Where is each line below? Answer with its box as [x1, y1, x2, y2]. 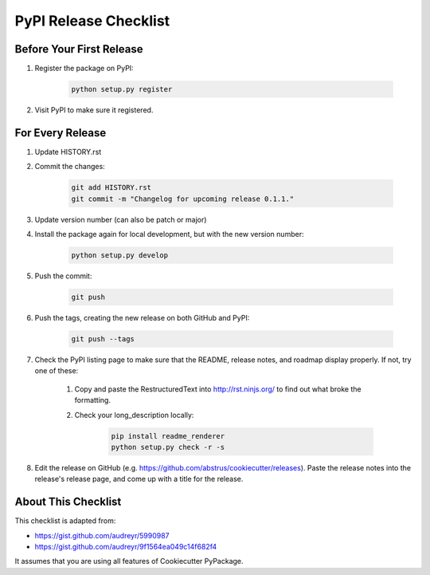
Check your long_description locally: [74, 410, 194, 419]
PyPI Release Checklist [14, 12, 170, 30]
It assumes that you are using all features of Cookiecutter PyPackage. [14, 557, 244, 566]
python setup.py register [71, 85, 173, 94]
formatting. [74, 396, 111, 405]
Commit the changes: [34, 162, 105, 171]
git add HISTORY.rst [71, 183, 151, 192]
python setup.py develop [71, 251, 169, 260]
